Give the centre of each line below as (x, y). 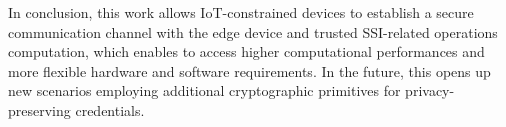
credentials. (110, 109)
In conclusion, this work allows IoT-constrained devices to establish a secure (241, 12)
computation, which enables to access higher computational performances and (246, 51)
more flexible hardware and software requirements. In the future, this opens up (249, 70)
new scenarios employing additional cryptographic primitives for (204, 90)
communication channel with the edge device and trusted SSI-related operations (253, 31)
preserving (39, 109)
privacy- (430, 90)
